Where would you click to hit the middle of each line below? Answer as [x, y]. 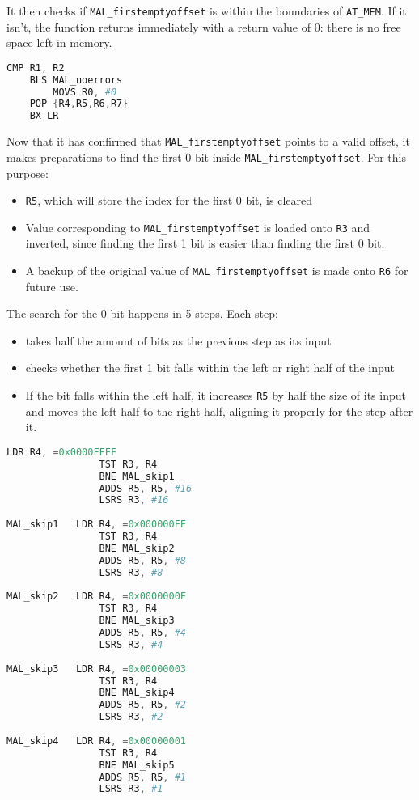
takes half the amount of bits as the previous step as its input [178, 340]
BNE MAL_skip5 [137, 765]
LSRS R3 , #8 [131, 572]
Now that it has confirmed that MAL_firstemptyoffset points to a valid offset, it [208, 141]
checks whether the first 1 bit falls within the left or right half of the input [210, 368]
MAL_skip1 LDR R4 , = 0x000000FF [96, 525]
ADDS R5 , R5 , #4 [142, 633]
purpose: [28, 173]
